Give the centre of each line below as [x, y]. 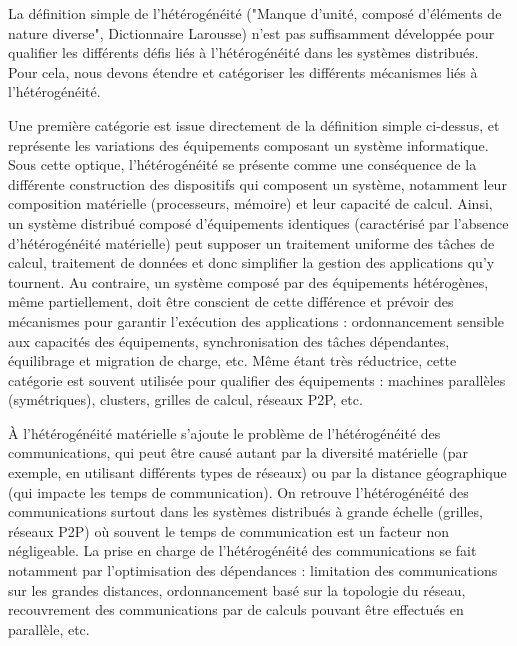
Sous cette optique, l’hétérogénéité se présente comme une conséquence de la [242, 164]
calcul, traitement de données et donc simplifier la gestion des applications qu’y [251, 262]
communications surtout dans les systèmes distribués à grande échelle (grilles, [245, 511]
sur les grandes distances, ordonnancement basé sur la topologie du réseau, [237, 589]
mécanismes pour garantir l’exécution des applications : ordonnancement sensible [256, 320]
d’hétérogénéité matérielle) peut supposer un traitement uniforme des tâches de [251, 242]
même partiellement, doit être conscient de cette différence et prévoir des [231, 301]
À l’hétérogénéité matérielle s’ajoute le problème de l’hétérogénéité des [224, 432]
